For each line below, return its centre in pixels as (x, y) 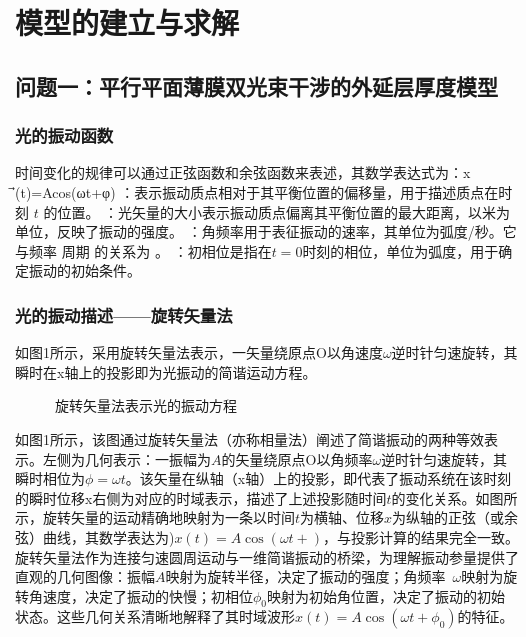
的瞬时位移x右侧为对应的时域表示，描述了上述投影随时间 (201, 497)
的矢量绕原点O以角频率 (297, 458)
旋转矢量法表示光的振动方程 (146, 405)
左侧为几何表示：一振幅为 (126, 458)
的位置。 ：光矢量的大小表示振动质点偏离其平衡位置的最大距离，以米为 (277, 211)
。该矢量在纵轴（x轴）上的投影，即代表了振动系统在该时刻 (318, 478)
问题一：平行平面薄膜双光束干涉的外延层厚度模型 (256, 85)
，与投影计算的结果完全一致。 (421, 536)
